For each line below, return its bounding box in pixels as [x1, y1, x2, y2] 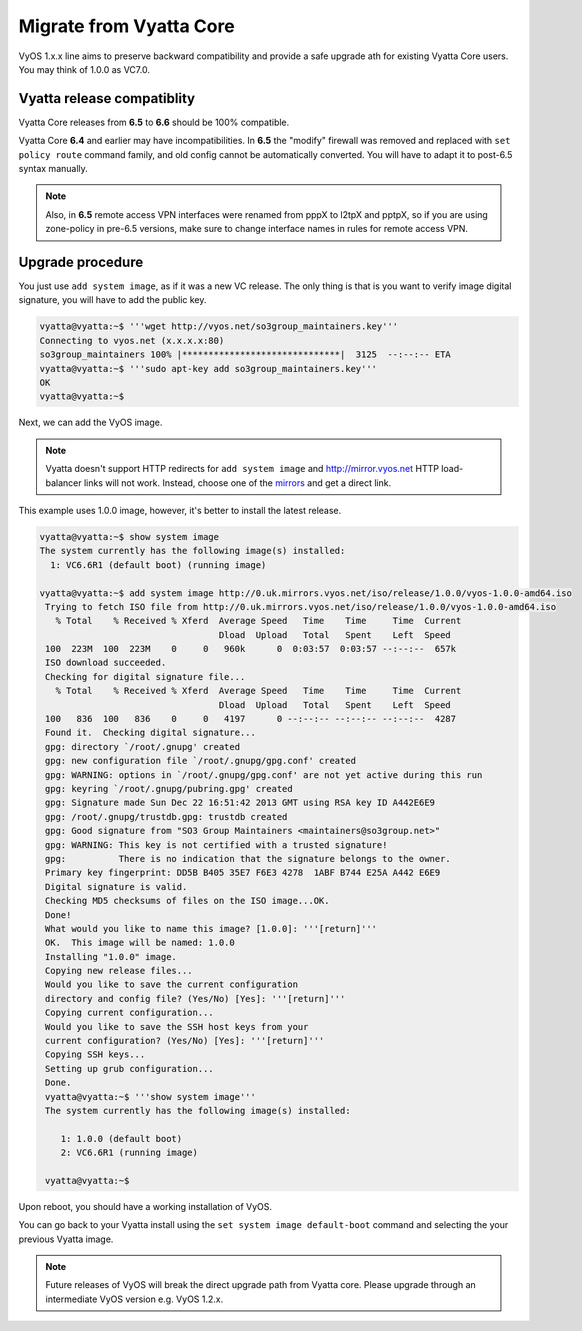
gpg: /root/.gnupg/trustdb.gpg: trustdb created [45, 811, 288, 822]
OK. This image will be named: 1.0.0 [45, 937, 235, 949]
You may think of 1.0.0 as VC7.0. [18, 63, 150, 75]
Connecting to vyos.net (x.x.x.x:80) [39, 335, 225, 346]
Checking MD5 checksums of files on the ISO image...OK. [45, 895, 330, 907]
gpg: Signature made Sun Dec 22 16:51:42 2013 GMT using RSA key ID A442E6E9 [45, 797, 435, 809]
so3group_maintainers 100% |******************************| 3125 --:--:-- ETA [39, 349, 452, 360]
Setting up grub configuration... [45, 1063, 214, 1074]
